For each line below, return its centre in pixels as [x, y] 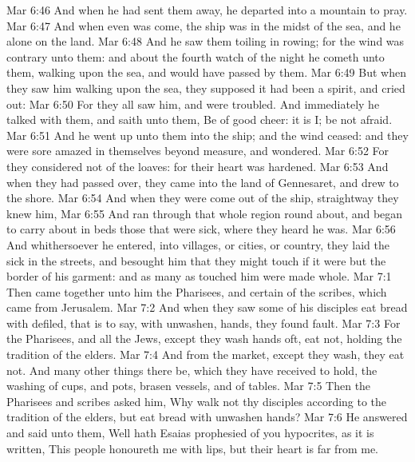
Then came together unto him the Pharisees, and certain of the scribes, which [197, 291]
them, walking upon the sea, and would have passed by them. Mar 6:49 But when [206, 72]
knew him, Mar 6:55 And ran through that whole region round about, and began [205, 213]
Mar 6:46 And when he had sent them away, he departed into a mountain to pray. [207, 10]
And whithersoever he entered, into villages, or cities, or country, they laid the [198, 244]
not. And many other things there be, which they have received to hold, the [192, 370]
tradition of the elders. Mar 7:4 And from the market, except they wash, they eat [206, 354]
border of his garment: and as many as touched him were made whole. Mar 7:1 [199, 276]
